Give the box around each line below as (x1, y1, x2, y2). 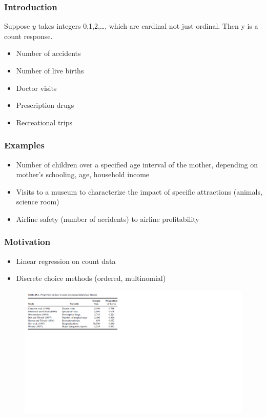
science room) (16, 196, 59, 207)
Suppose (4, 21, 30, 31)
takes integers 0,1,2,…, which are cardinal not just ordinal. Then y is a (38, 21, 258, 31)
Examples (4, 139, 45, 151)
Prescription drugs (16, 100, 74, 110)
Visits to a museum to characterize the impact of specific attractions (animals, (16, 186, 262, 197)
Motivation (4, 235, 51, 248)
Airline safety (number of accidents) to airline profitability (16, 213, 199, 224)
